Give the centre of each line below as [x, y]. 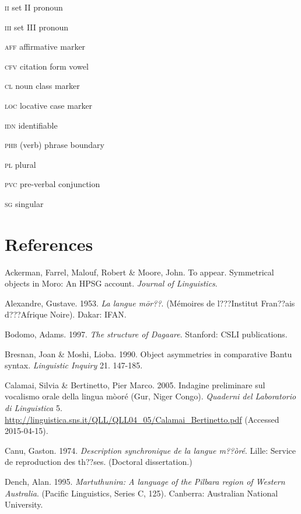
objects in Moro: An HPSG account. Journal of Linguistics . [111, 283]
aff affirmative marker [45, 46]
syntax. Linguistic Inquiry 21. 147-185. [74, 365]
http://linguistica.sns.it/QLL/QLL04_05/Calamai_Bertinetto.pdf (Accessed [142, 419]
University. [24, 504]
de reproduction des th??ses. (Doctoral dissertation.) [99, 462]
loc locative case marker [49, 105]
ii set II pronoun [34, 7]
